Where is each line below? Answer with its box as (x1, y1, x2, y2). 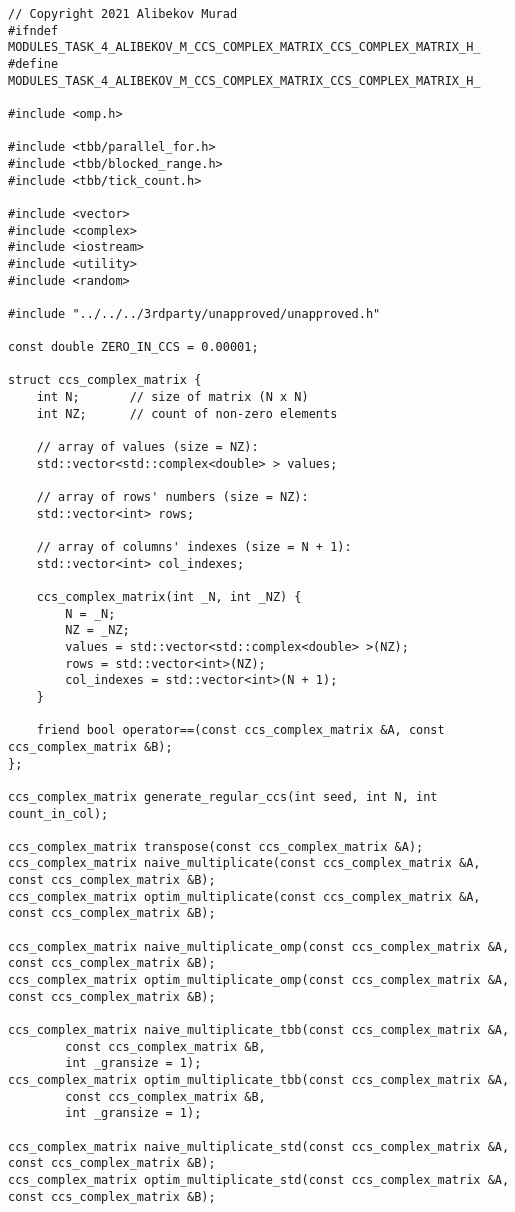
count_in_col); (8, 806, 109, 821)
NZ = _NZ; (65, 623, 130, 638)
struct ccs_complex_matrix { (8, 373, 202, 388)
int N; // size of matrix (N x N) (36, 390, 309, 405)
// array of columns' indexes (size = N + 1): (36, 540, 352, 554)
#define (8, 56, 59, 71)
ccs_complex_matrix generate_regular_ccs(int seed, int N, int (8, 789, 438, 804)
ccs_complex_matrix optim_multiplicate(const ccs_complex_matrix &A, (8, 889, 481, 904)
